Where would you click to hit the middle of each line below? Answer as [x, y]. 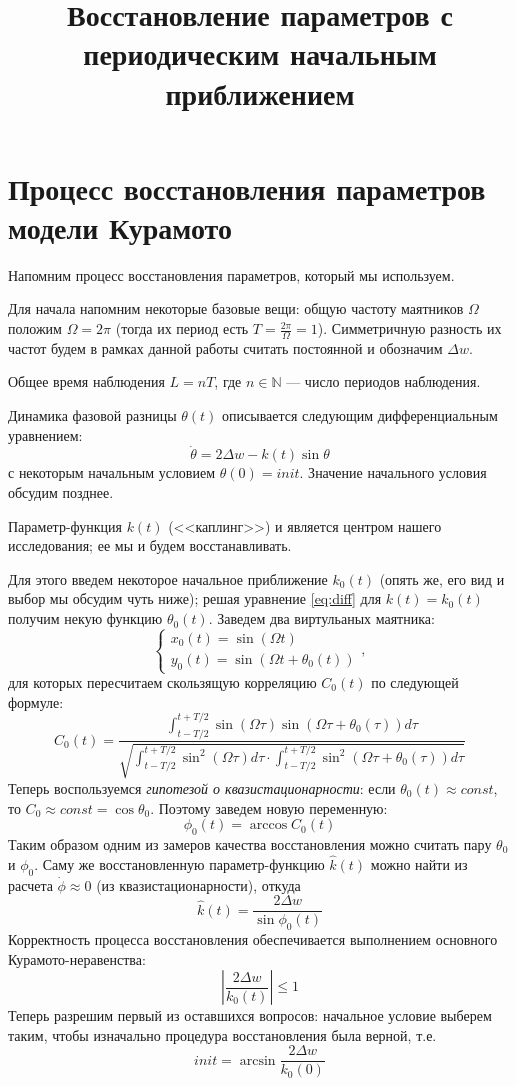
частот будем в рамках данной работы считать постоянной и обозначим [225, 347]
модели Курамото [120, 226]
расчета [30, 884]
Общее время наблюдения [86, 381]
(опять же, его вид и [442, 578]
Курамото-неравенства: [77, 958]
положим [35, 328]
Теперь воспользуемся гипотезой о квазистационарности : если [202, 787]
